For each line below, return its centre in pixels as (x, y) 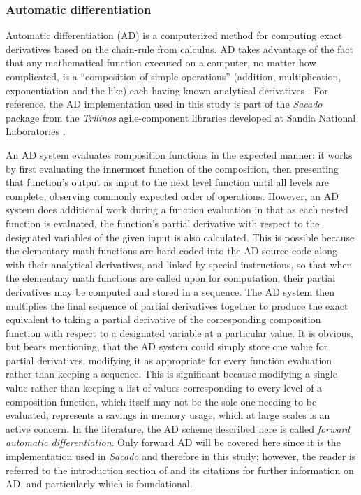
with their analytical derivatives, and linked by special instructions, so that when (179, 264)
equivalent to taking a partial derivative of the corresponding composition (163, 319)
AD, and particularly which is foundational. (99, 483)
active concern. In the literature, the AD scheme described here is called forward (178, 428)
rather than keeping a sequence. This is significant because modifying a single (171, 374)
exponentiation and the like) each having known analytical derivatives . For (167, 90)
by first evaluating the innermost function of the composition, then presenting (172, 168)
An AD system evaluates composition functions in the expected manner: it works (179, 154)
